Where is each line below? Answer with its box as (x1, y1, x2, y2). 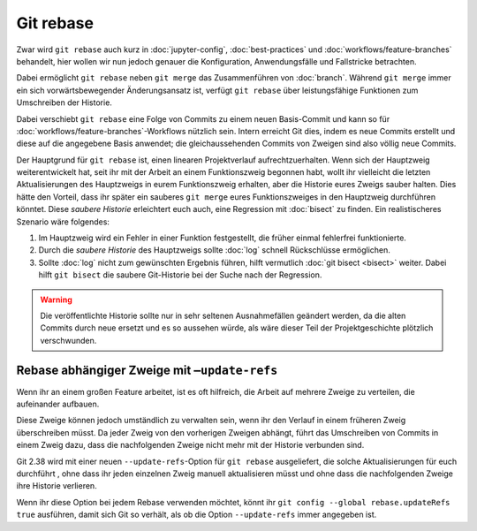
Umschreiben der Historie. (16, 97, 112, 108)
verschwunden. (40, 335, 97, 345)
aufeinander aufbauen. (16, 398, 100, 410)
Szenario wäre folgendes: (16, 216, 110, 227)
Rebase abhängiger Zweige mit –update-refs (16, 362, 278, 377)
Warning (40, 294, 72, 305)
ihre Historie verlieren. (16, 481, 97, 491)
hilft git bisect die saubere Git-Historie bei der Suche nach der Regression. (38, 269, 322, 280)
